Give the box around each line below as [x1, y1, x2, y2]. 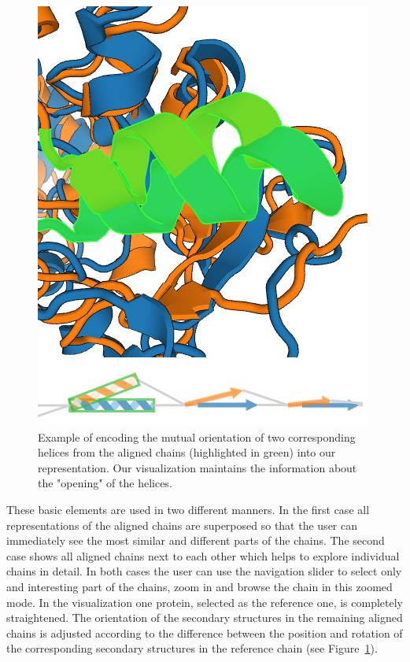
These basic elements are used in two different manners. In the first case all [6, 501, 370, 517]
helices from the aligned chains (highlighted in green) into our [38, 444, 336, 460]
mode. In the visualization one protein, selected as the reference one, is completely [6, 594, 403, 610]
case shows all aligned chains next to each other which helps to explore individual [6, 547, 400, 564]
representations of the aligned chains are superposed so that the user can [6, 516, 357, 533]
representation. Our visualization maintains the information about [38, 459, 357, 475]
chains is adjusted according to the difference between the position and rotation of [6, 624, 403, 641]
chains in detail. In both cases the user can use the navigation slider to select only [6, 563, 402, 579]
